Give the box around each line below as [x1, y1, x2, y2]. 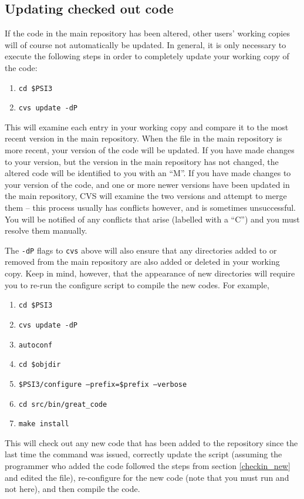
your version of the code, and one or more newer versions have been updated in [5, 178, 290, 190]
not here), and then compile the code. [5, 483, 140, 495]
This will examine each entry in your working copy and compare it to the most [5, 120, 289, 133]
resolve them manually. [5, 224, 87, 237]
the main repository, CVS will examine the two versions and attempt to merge [5, 190, 287, 202]
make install [18, 420, 69, 429]
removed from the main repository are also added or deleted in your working [5, 255, 280, 268]
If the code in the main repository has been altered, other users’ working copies [5, 27, 290, 39]
